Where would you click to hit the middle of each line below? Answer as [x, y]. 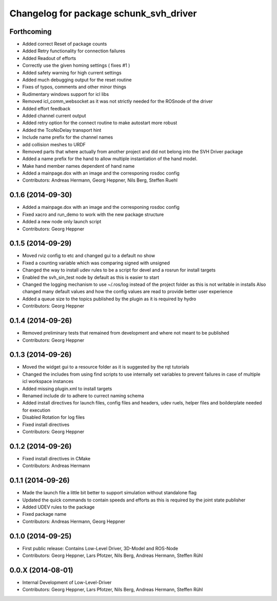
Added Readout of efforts [49, 58]
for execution [36, 410]
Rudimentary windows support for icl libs [66, 94]
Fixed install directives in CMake [56, 458]
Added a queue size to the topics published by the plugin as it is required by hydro [109, 299]
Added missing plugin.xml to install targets [67, 389]
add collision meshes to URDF [54, 144]
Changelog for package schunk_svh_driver [103, 13]
